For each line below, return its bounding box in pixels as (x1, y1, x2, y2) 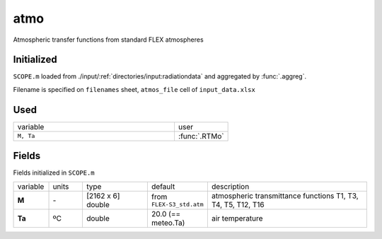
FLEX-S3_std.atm (151, 201, 204, 209)
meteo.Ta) (151, 218, 185, 228)
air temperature (211, 213, 263, 223)
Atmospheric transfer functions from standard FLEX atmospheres (13, 35, 204, 44)
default (151, 181, 175, 191)
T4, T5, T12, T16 (211, 199, 265, 209)
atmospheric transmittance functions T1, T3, (211, 191, 359, 201)
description (211, 181, 250, 191)
